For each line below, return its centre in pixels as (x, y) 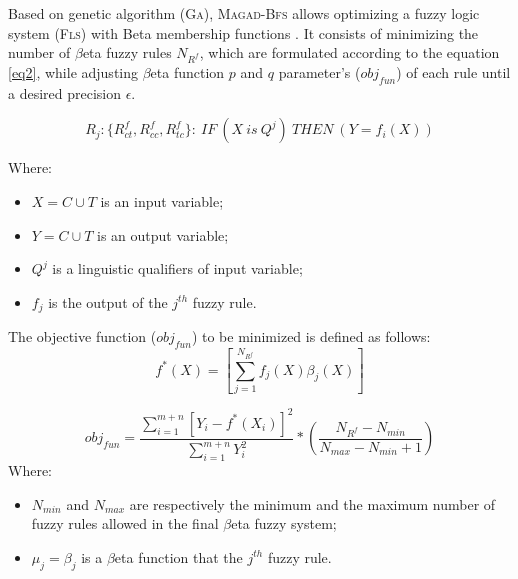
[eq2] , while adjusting (73, 71)
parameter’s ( (319, 71)
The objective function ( (82, 336)
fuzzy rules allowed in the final (125, 523)
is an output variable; (163, 234)
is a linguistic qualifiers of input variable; (177, 268)
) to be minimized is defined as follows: (311, 336)
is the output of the (108, 301)
